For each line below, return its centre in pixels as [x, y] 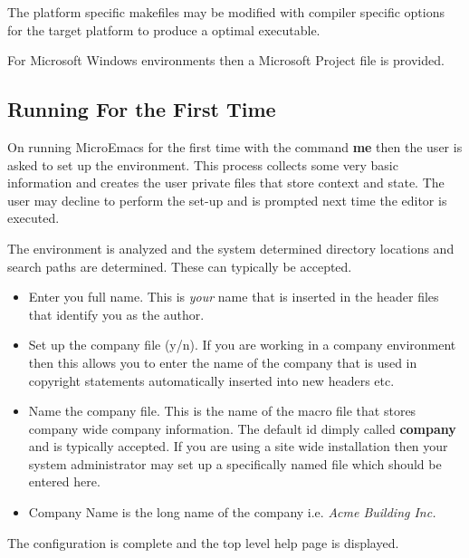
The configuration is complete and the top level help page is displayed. [203, 542]
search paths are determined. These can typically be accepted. [180, 266]
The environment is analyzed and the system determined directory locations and [231, 248]
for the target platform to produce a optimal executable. [164, 29]
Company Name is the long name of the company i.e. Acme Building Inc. [232, 512]
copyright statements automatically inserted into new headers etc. [211, 380]
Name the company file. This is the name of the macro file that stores [222, 411]
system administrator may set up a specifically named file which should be [235, 463]
